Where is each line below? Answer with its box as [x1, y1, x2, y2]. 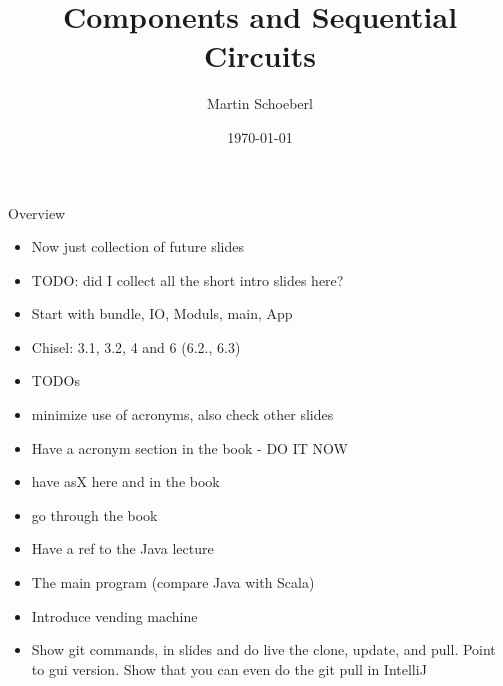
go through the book [31, 504, 158, 525]
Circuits [204, 35, 316, 76]
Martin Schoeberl [207, 93, 313, 114]
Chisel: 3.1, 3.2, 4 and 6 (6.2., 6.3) [31, 336, 241, 357]
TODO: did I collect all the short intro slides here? [31, 269, 344, 290]
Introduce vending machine [31, 605, 198, 626]
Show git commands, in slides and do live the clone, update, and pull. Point [31, 639, 496, 660]
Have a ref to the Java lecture [31, 538, 214, 559]
